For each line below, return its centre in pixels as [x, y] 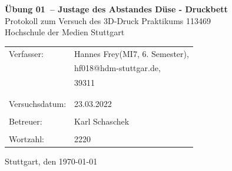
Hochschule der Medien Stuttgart [65, 32]
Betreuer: [26, 121]
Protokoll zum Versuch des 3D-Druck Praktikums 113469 [108, 20]
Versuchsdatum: [38, 103]
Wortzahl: [26, 138]
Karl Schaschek [102, 121]
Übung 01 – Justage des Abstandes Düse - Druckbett [116, 9]
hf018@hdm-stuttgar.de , [117, 68]
